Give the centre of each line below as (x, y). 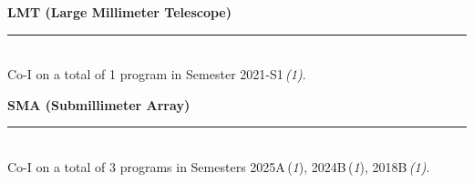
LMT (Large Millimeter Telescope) (119, 12)
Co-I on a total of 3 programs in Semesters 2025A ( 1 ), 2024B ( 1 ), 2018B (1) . (219, 166)
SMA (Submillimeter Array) (99, 104)
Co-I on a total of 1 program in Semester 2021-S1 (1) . (157, 74)
